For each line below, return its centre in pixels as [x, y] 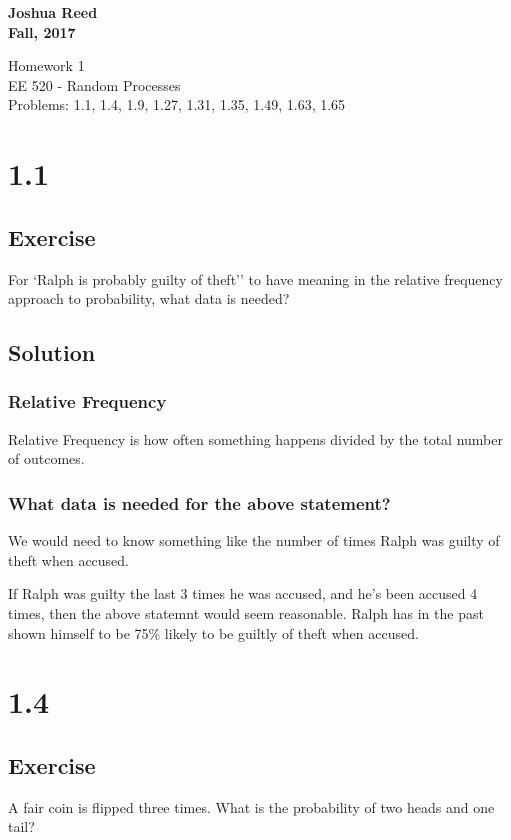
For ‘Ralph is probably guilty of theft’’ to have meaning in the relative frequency [255, 278]
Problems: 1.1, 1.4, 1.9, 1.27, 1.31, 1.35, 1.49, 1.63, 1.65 [177, 104]
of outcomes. [46, 458]
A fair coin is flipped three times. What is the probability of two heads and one [251, 806]
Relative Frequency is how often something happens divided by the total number [255, 438]
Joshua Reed [53, 12]
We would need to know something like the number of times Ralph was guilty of [254, 540]
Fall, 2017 [42, 31]
